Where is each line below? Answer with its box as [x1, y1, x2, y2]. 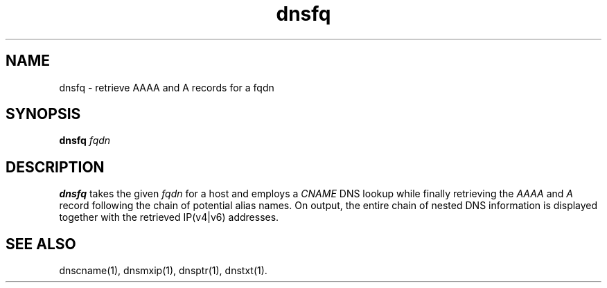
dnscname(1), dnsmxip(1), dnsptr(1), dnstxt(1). [59, 264, 267, 277]
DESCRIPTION [6, 158, 105, 176]
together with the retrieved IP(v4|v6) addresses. [59, 211, 279, 224]
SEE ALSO [6, 235, 76, 253]
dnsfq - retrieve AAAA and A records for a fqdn [59, 81, 274, 93]
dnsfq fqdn [59, 134, 111, 147]
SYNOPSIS [6, 105, 81, 123]
